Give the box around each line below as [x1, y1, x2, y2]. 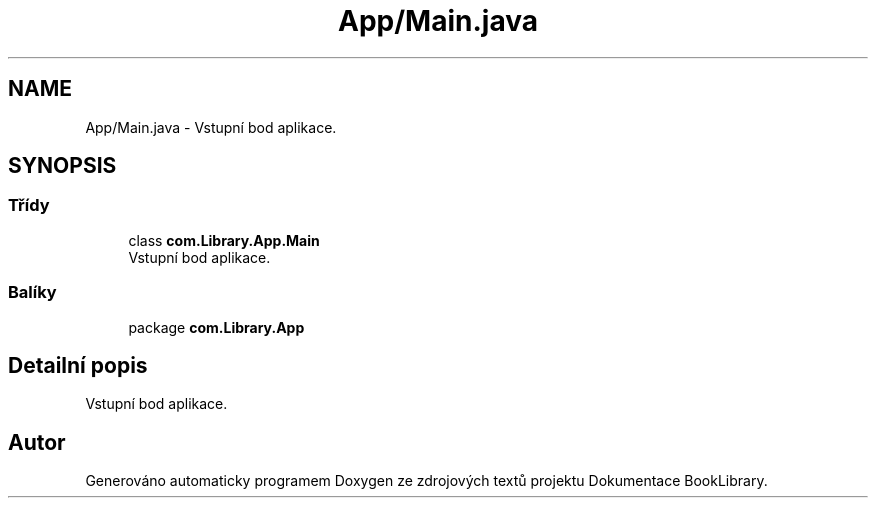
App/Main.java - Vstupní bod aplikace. [85, 118, 337, 136]
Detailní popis [8, 352, 148, 378]
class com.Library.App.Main [128, 231, 320, 249]
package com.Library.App [128, 318, 305, 336]
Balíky [8, 282, 57, 303]
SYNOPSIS [8, 153, 117, 179]
